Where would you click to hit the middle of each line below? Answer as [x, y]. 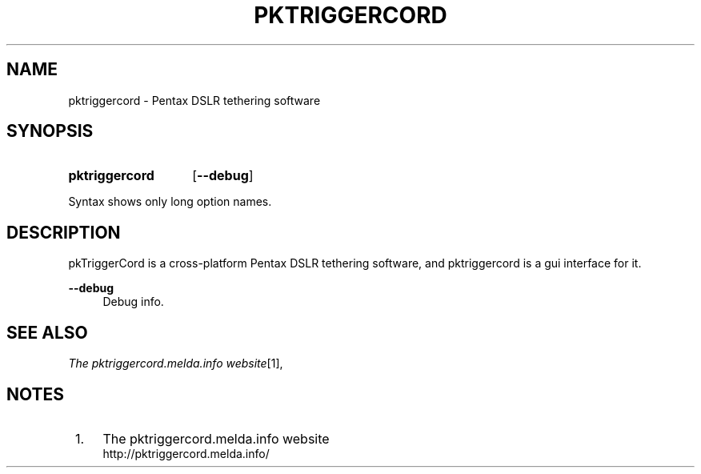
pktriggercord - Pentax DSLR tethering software [194, 100]
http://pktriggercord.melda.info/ [186, 453]
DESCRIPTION [64, 232]
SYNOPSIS [50, 131]
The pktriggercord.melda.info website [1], [176, 364]
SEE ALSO [47, 332]
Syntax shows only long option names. [170, 202]
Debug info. [133, 302]
